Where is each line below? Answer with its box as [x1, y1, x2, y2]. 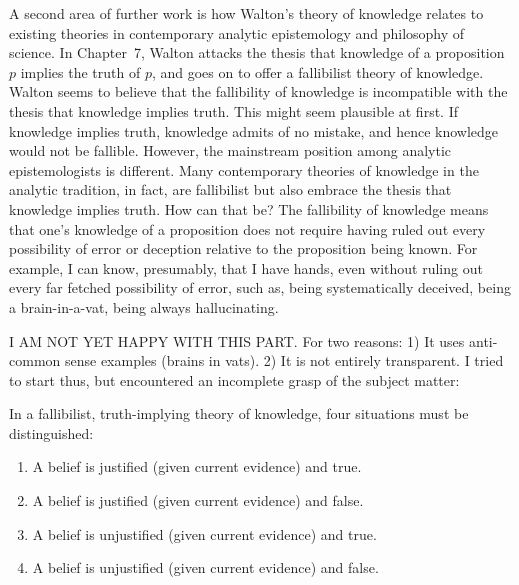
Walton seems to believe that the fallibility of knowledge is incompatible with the [9, 81, 508, 102]
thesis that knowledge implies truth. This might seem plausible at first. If [9, 100, 458, 121]
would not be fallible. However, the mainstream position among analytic [9, 140, 452, 161]
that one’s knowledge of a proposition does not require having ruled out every [9, 218, 486, 239]
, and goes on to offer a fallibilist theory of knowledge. [151, 61, 484, 82]
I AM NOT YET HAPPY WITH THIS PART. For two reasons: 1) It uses [9, 330, 465, 351]
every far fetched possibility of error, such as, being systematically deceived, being [9, 277, 511, 298]
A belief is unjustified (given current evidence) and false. [32, 557, 379, 578]
